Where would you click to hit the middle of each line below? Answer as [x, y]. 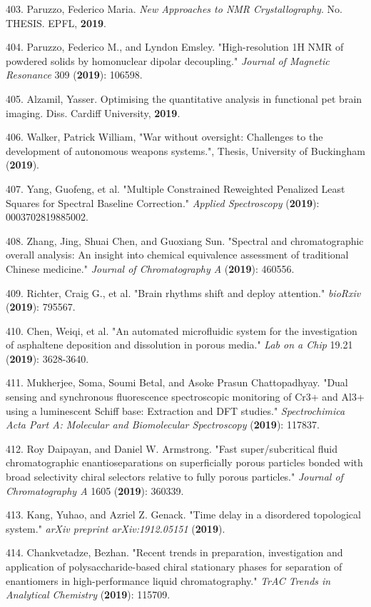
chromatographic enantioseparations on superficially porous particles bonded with [184, 462]
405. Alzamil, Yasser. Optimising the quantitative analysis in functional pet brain [184, 98]
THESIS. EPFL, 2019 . [56, 22]
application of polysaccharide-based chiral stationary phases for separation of [174, 566]
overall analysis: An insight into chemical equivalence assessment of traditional [177, 255]
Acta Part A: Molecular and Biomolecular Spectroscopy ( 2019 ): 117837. [163, 425]
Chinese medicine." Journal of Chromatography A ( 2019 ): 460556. [150, 268]
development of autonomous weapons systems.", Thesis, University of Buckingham [185, 150]
